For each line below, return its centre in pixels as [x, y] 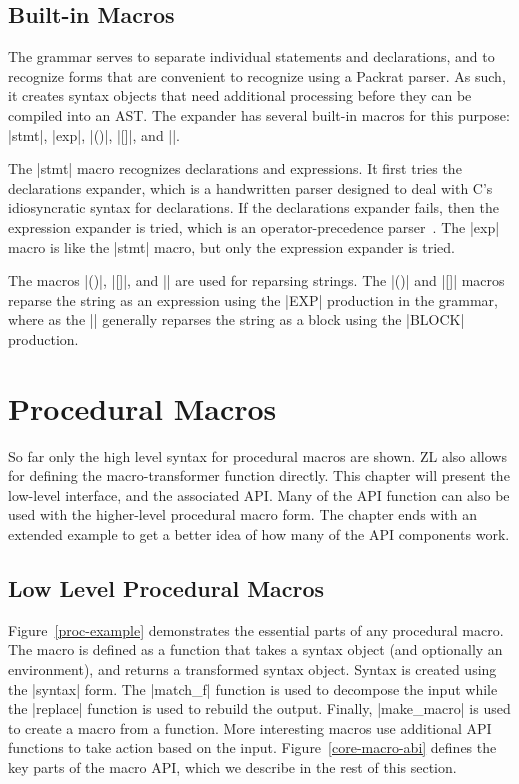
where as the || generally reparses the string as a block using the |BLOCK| [236, 319]
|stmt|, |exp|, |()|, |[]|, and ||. [94, 134]
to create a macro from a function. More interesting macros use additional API [250, 727]
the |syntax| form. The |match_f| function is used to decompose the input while [253, 688]
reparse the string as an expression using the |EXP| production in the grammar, [253, 299]
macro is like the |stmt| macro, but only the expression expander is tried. [232, 246]
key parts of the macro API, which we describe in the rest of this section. [232, 766]
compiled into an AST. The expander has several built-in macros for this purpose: [259, 114]
